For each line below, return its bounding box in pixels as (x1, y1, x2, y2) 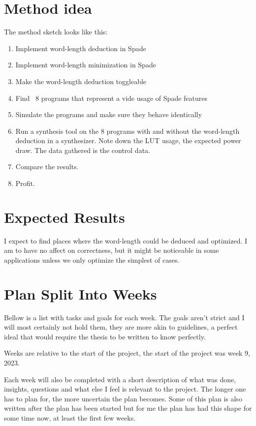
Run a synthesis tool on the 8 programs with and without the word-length (15, 125, 240, 136)
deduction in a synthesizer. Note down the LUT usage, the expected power (15, 135, 241, 146)
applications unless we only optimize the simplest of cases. (4, 254, 180, 265)
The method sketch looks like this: (4, 27, 108, 37)
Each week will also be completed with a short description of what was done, (4, 374, 236, 384)
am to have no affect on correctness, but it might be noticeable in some (4, 245, 219, 255)
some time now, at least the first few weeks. (4, 413, 136, 423)
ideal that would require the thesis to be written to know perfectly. (4, 331, 206, 341)
